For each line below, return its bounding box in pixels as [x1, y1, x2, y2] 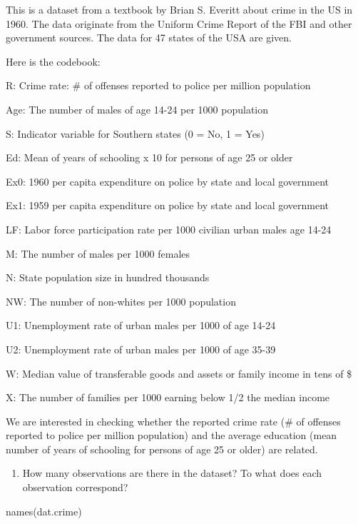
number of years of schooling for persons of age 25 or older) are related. [6, 441, 318, 456]
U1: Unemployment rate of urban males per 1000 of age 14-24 [6, 318, 276, 333]
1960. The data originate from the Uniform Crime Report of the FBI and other [6, 16, 352, 31]
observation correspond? [22, 480, 128, 495]
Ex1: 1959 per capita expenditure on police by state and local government [6, 198, 329, 213]
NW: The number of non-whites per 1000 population [6, 293, 236, 308]
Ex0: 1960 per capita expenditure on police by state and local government [6, 173, 329, 188]
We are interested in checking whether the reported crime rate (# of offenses [6, 413, 341, 428]
